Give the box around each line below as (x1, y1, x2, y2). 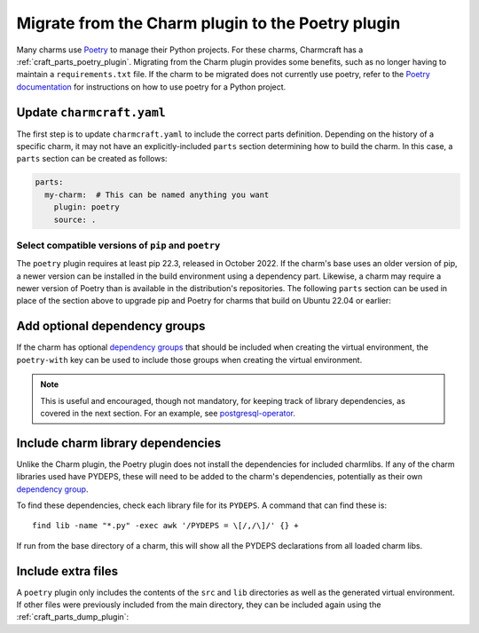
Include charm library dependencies (16, 435, 222, 450)
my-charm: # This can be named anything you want (44, 189, 270, 200)
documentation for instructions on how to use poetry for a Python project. (16, 81, 287, 92)
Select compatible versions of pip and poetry (16, 239, 221, 251)
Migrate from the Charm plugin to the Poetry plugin (16, 13, 401, 33)
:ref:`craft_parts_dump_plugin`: (16, 612, 130, 622)
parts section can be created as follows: (16, 154, 168, 164)
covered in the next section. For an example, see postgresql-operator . (40, 407, 296, 418)
